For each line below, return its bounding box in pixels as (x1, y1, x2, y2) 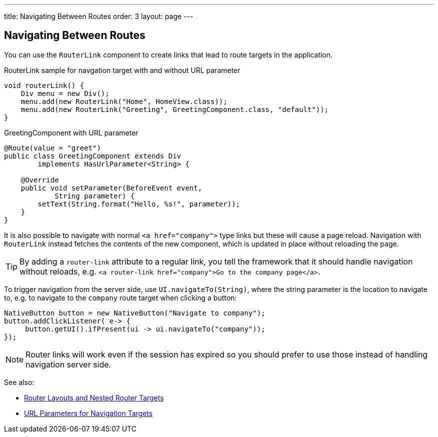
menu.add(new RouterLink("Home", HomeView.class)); (20, 97, 227, 105)
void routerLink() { (4, 81, 84, 89)
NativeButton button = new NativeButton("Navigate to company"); (4, 308, 265, 317)
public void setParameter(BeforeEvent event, (20, 183, 202, 192)
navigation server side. (25, 359, 111, 369)
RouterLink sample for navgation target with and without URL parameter (4, 65, 240, 74)
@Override (20, 175, 59, 184)
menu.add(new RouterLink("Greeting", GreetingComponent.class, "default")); (20, 105, 329, 113)
